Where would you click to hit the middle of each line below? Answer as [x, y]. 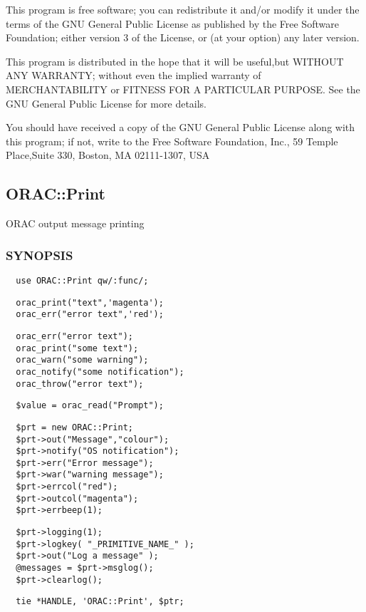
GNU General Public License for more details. [106, 103]
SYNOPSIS [40, 255]
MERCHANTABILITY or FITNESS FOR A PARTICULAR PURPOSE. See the [183, 89]
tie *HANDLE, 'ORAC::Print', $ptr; [100, 602]
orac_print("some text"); [77, 348]
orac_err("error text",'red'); [90, 315]
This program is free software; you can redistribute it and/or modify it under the [183, 9]
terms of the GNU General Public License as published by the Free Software [172, 23]
